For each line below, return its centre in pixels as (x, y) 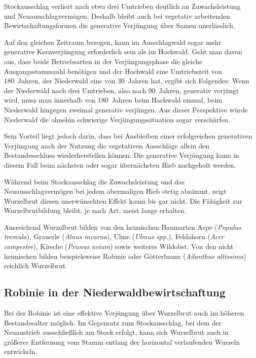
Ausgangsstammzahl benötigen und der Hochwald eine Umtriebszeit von (113, 71)
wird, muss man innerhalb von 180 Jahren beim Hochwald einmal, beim (113, 100)
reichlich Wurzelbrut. (36, 266)
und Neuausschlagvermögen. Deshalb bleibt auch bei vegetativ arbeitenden (117, 16)
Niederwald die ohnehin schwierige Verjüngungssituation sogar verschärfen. (117, 119)
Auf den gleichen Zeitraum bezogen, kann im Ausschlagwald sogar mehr (113, 42)
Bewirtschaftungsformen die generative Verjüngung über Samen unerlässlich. (120, 25)
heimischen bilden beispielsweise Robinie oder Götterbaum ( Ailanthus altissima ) (125, 256)
